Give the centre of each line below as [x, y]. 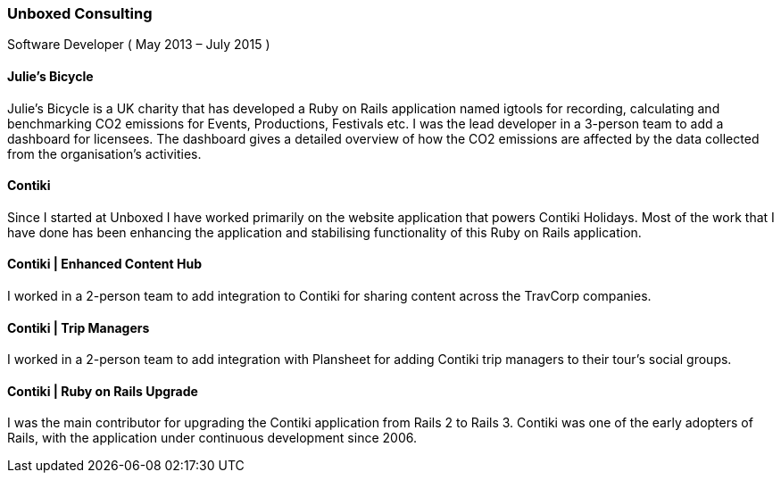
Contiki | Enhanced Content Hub [104, 264]
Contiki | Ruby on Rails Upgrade [103, 391]
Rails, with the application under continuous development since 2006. [212, 438]
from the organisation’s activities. [104, 153]
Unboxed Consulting [80, 13]
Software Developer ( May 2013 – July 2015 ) [139, 45]
